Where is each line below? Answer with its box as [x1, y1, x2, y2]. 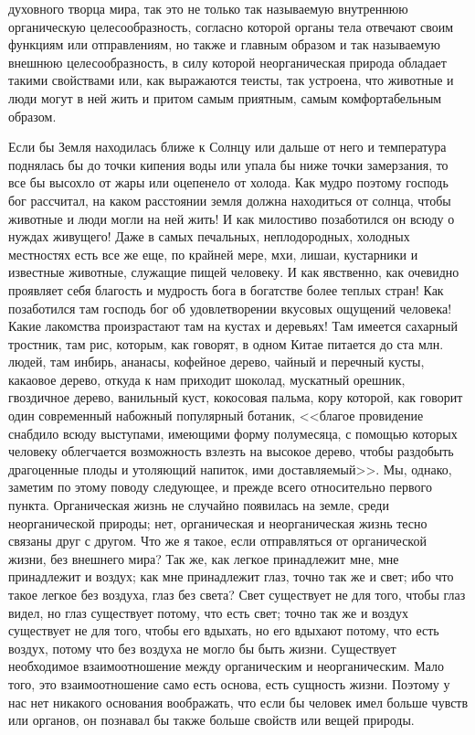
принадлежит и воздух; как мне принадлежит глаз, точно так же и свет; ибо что [8, 567, 454, 586]
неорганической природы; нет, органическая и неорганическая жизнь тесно [8, 513, 427, 532]
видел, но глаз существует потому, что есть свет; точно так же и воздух [8, 602, 408, 622]
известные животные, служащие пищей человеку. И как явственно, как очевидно [8, 262, 459, 282]
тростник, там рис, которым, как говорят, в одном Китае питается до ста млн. [8, 334, 444, 353]
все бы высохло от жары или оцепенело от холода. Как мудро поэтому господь [8, 173, 449, 192]
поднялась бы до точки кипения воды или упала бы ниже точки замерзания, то [8, 154, 449, 174]
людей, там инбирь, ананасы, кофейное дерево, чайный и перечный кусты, [8, 352, 425, 371]
